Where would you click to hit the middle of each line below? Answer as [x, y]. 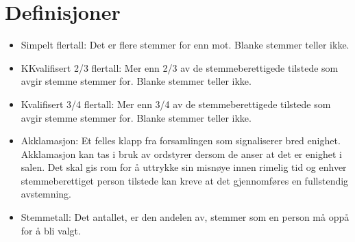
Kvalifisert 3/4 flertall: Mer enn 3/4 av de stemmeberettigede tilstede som [176, 104]
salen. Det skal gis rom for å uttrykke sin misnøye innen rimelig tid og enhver [184, 167]
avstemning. [46, 194]
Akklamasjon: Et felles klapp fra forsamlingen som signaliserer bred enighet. [181, 140]
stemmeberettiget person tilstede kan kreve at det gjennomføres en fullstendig [185, 180]
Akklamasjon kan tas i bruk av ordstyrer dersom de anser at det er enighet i [181, 153]
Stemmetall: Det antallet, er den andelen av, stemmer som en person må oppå [185, 217]
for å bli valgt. [51, 230]
